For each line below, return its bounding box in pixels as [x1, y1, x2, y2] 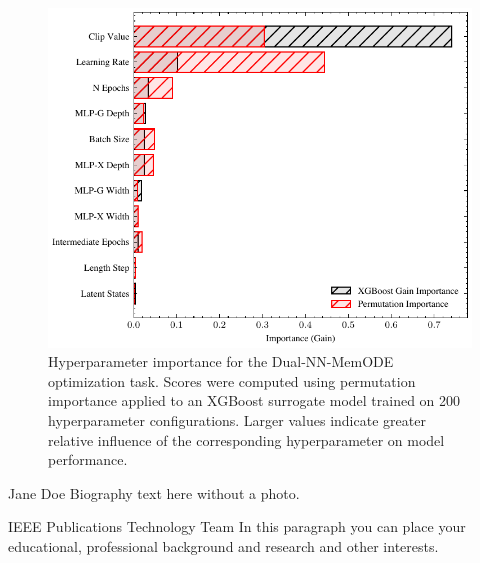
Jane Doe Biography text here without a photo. [8, 482, 300, 503]
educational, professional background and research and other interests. [8, 535, 439, 556]
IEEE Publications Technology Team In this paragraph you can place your [8, 516, 466, 537]
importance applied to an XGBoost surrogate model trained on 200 [48, 390, 461, 411]
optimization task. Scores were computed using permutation [48, 370, 416, 391]
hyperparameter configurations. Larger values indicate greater [48, 409, 426, 430]
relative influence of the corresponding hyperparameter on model [48, 429, 445, 450]
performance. [48, 449, 128, 470]
